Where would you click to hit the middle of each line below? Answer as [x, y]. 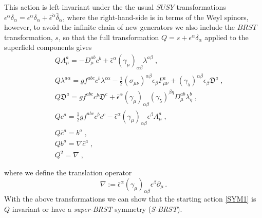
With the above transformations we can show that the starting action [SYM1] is [130, 199]
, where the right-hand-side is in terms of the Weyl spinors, [155, 17]
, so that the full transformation [109, 37]
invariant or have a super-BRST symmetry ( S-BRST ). [97, 209]
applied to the [227, 37]
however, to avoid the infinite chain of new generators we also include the [120, 27]
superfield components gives [48, 47]
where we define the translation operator [68, 172]
